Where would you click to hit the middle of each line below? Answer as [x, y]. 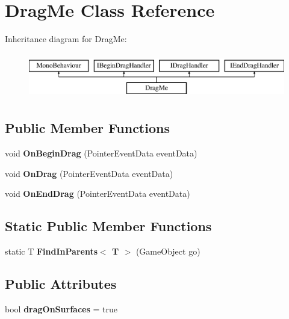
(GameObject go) [168, 251]
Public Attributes [61, 284]
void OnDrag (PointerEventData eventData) [89, 173]
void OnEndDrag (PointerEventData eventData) [98, 194]
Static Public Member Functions [108, 226]
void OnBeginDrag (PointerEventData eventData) [101, 153]
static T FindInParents [51, 251]
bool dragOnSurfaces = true [61, 308]
